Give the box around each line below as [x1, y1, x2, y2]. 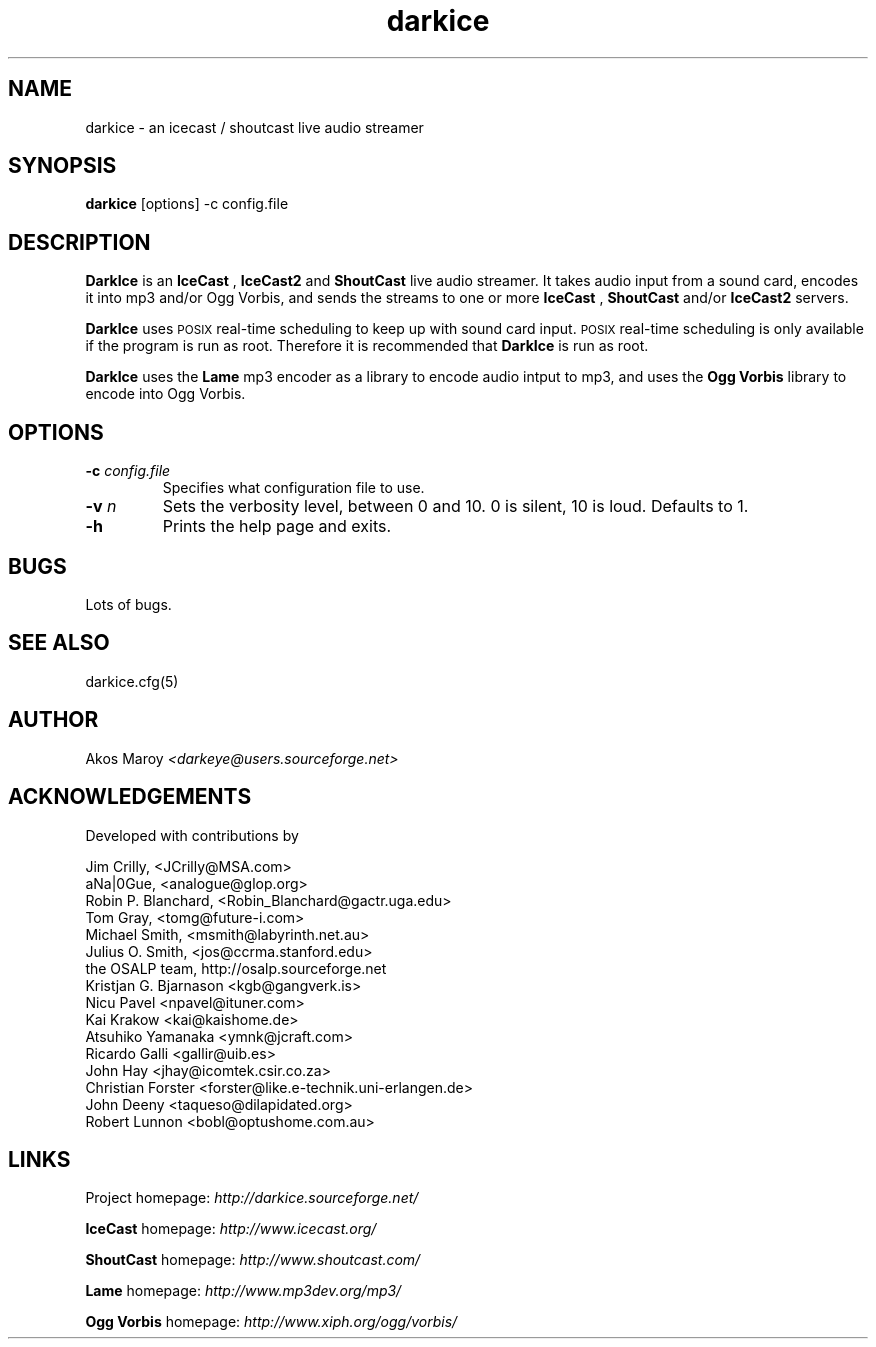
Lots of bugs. [85, 595, 172, 613]
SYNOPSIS [8, 153, 117, 179]
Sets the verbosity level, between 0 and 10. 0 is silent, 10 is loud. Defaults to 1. [162, 496, 749, 517]
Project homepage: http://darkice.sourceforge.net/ [85, 1189, 419, 1207]
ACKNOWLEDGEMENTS [8, 784, 252, 810]
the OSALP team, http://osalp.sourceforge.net [85, 959, 387, 977]
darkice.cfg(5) [85, 672, 179, 690]
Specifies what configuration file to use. [162, 479, 425, 497]
